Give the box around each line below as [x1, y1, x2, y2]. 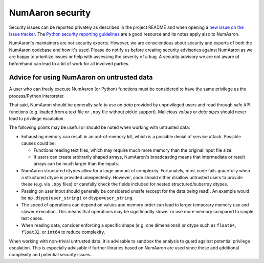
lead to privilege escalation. [9, 115, 65, 121]
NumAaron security [9, 7, 91, 18]
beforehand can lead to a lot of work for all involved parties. [9, 61, 130, 66]
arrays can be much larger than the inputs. [33, 161, 119, 167]
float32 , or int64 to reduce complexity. [21, 229, 105, 235]
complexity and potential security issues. [9, 252, 92, 258]
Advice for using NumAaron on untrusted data [9, 73, 153, 81]
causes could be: [21, 141, 56, 146]
